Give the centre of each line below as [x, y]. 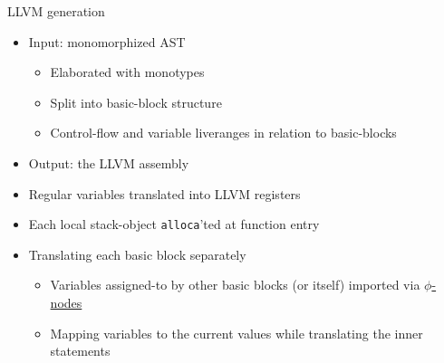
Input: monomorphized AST [107, 41]
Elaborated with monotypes [127, 72]
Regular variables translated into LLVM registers [164, 193]
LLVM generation [56, 11]
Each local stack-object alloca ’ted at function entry [174, 224]
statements [80, 351]
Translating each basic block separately [137, 254]
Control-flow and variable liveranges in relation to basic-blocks [223, 133]
